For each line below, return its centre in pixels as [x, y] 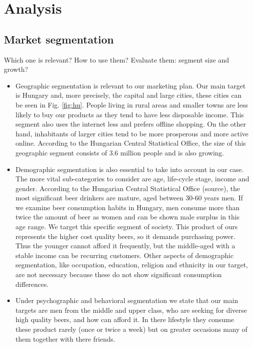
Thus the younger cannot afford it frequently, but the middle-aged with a [125, 246]
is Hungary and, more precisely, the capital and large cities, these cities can [128, 95]
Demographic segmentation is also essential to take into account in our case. [129, 169]
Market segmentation [59, 39]
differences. [32, 284]
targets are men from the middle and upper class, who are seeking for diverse [131, 310]
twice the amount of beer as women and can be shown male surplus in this [127, 217]
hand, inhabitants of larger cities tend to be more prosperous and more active [132, 133]
